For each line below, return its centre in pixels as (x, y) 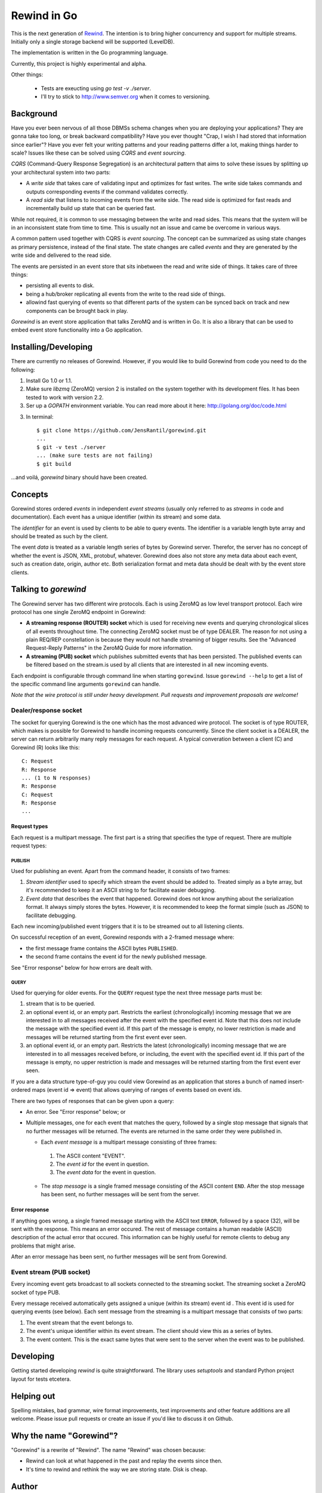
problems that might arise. (43, 1246)
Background (34, 113)
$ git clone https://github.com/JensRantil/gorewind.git (122, 431)
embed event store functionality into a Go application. (77, 330)
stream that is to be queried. (61, 1004)
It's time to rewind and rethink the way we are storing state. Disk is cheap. (117, 1469)
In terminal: (40, 417)
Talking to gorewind (49, 589)
